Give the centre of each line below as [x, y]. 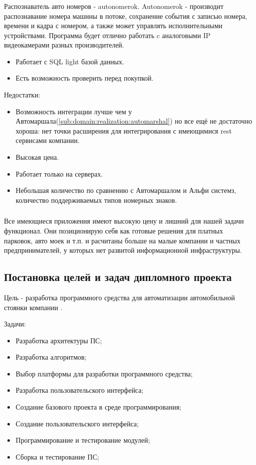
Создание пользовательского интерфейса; [77, 423]
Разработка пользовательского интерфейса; [80, 390]
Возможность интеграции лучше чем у [74, 111]
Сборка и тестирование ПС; [57, 456]
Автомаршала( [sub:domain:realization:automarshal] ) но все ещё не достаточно [134, 121]
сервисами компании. [47, 140]
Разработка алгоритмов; [51, 357]
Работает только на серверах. [59, 173]
